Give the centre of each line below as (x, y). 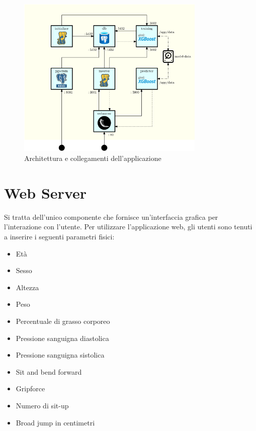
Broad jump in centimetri (55, 422)
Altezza (27, 287)
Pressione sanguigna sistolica (60, 355)
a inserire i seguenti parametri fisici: (59, 236)
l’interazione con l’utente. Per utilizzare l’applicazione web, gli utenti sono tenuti (128, 227)
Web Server (46, 192)
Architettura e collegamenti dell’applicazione (93, 158)
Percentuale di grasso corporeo (63, 321)
